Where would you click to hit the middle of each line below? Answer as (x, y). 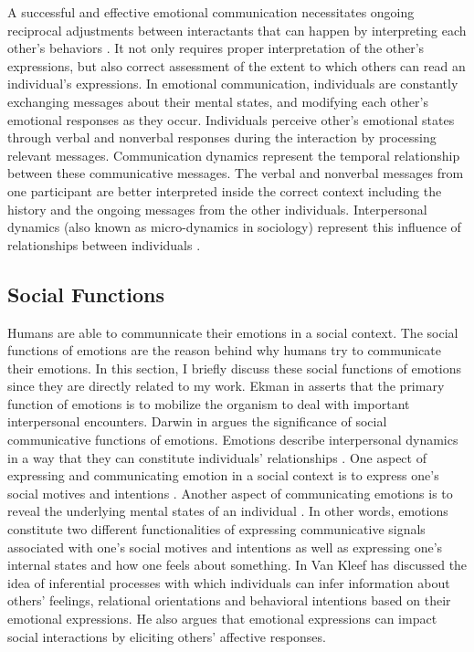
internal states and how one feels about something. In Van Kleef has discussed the (237, 565)
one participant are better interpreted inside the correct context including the (225, 190)
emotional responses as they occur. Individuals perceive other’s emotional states (231, 119)
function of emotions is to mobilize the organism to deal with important (209, 403)
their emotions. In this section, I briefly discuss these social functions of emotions (235, 368)
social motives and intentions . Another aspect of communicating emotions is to (230, 493)
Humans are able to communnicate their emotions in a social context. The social (233, 332)
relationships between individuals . (104, 244)
